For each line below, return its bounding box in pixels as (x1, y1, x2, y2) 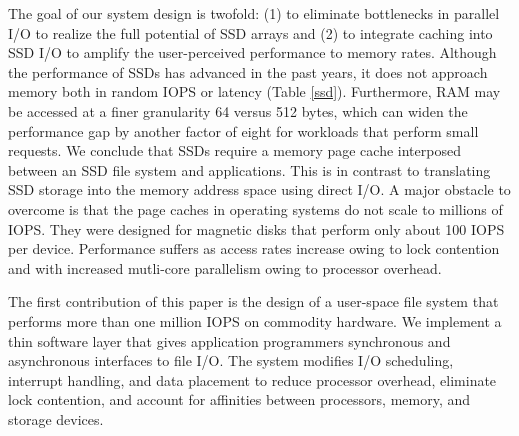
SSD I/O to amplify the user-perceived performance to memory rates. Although (8, 42, 497, 63)
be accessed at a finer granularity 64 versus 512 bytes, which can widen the (8, 100, 468, 121)
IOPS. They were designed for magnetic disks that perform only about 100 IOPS (8, 218, 505, 239)
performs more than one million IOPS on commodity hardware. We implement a (8, 310, 502, 331)
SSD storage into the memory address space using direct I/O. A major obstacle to (8, 179, 511, 200)
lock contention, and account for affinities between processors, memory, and (8, 389, 471, 410)
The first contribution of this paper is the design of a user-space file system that (8, 291, 499, 312)
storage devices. (8, 408, 104, 429)
